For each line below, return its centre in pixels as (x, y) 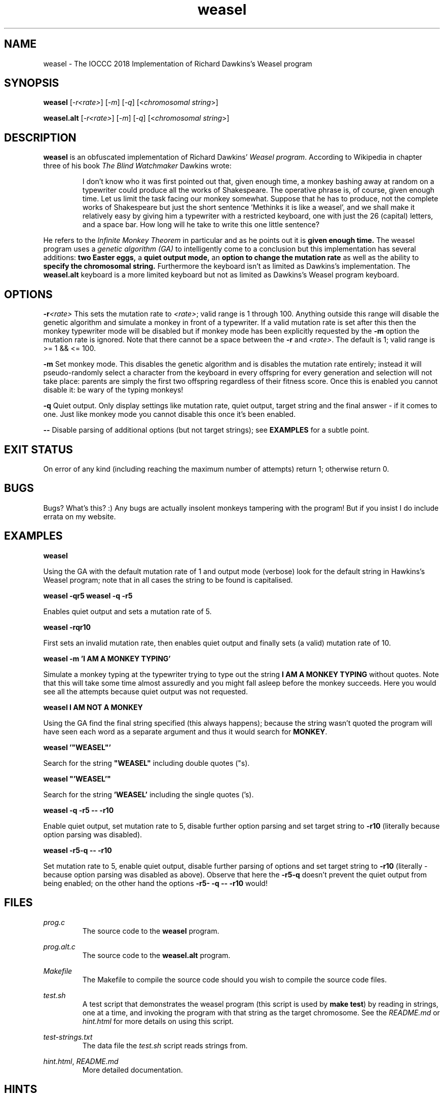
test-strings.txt (68, 1037)
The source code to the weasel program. (151, 931)
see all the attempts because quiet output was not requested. (145, 691)
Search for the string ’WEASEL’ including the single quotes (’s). (149, 794)
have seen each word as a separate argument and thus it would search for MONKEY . (185, 731)
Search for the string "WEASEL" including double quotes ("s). (146, 763)
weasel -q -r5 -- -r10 (79, 810)
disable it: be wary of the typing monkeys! (113, 390)
